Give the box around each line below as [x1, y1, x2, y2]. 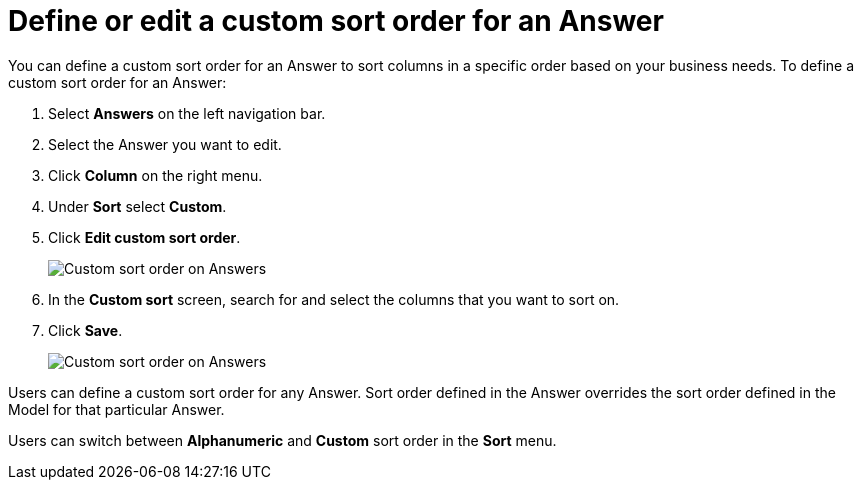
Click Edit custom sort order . [48, 228, 241, 246]
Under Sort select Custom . [48, 197, 227, 215]
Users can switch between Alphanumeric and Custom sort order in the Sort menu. [8, 431, 557, 449]
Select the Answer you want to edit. [48, 135, 282, 153]
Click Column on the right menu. [48, 166, 263, 184]
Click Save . [48, 321, 123, 339]
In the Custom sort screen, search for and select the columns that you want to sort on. [48, 290, 620, 308]
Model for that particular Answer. [8, 400, 225, 418]
